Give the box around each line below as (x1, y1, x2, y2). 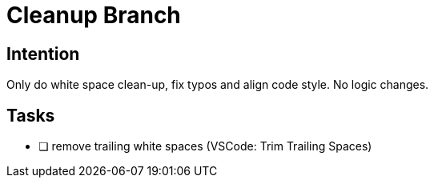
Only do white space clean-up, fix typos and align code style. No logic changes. (6, 78, 429, 92)
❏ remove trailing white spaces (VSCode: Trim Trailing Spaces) (38, 139, 372, 154)
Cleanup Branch (6, 2, 181, 29)
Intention (6, 43, 80, 64)
